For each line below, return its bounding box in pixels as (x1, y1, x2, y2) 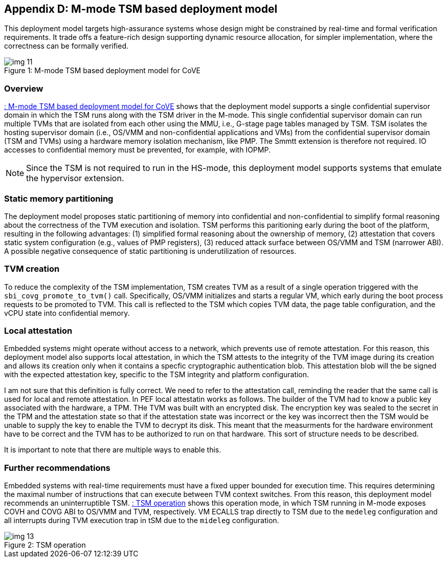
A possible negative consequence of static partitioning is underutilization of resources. (4, 246, 296, 255)
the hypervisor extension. (26, 173, 124, 184)
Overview (4, 83, 43, 94)
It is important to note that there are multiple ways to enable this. (4, 445, 221, 455)
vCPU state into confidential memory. (4, 308, 130, 317)
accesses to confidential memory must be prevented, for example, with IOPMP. (4, 145, 271, 155)
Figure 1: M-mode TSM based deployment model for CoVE (4, 66, 200, 75)
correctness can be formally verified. (4, 41, 129, 51)
